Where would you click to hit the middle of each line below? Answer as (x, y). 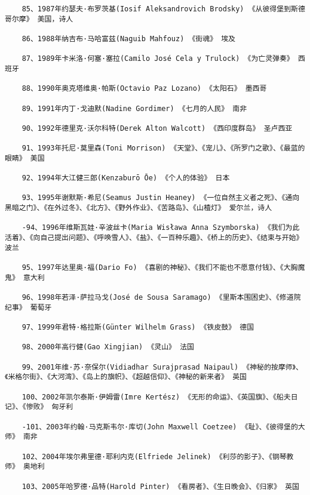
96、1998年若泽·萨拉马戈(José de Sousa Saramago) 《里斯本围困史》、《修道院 (161, 298)
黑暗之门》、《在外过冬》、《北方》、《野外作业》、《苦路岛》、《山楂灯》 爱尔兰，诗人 (139, 208)
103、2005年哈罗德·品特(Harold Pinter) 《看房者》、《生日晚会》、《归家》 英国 (160, 486)
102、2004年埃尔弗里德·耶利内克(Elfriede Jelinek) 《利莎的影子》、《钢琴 (154, 456)
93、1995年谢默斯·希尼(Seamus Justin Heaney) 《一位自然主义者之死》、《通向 (161, 198)
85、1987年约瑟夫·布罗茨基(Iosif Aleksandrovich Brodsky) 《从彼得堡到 (156, 9)
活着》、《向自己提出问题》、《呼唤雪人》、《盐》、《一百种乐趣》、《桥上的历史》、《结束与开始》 (154, 238)
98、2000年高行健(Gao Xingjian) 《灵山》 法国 (108, 347)
